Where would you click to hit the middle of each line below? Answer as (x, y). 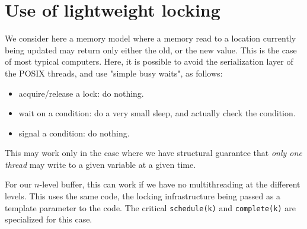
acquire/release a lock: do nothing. (81, 93)
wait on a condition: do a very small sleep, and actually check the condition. (157, 113)
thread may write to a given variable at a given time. (100, 164)
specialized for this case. (49, 219)
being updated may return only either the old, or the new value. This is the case (151, 50)
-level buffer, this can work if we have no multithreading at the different (170, 184)
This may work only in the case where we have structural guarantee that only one (153, 153)
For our (18, 184)
